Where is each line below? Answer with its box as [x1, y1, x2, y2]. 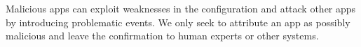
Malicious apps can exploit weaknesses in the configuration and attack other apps [6, 1, 356, 15]
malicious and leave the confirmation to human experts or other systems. [6, 28, 319, 43]
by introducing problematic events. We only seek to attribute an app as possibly [6, 15, 350, 29]
